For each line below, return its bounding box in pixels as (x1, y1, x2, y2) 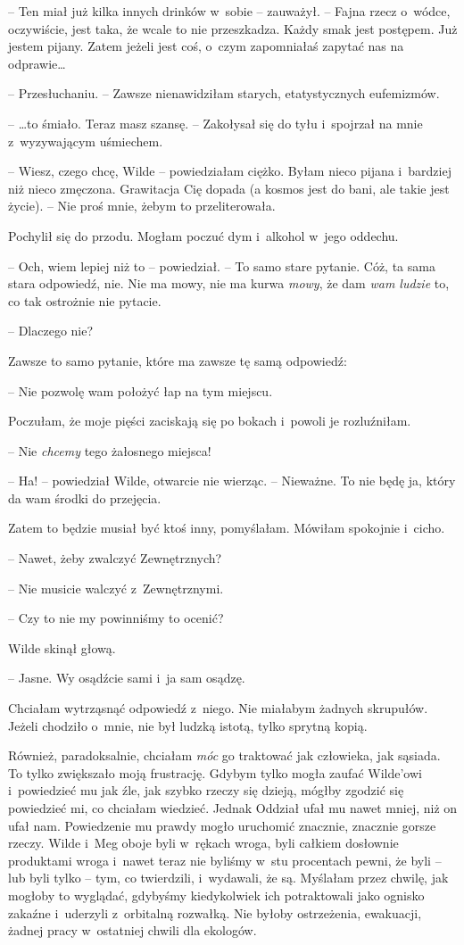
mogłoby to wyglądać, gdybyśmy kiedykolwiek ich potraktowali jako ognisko (8, 885, 425, 904)
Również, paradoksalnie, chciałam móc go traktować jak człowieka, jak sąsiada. (8, 746, 441, 765)
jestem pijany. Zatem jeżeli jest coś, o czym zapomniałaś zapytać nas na (8, 37, 404, 55)
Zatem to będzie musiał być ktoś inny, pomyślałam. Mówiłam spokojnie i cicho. (8, 518, 445, 537)
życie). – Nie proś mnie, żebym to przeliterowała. (8, 196, 276, 215)
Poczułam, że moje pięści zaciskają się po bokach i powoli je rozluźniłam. (8, 411, 411, 430)
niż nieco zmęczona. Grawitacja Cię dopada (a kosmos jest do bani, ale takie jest (8, 178, 450, 197)
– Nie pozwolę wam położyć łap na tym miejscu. (8, 381, 273, 400)
